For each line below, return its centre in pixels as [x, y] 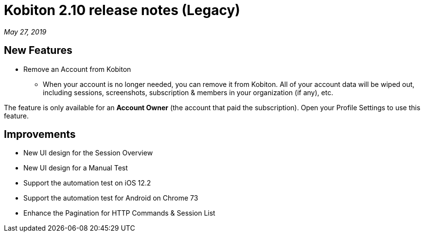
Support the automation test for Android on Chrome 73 [111, 198]
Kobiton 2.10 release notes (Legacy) [122, 10]
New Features [38, 51]
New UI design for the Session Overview [88, 153]
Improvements [40, 135]
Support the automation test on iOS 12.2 [87, 183]
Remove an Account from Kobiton [77, 69]
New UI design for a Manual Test [76, 168]
